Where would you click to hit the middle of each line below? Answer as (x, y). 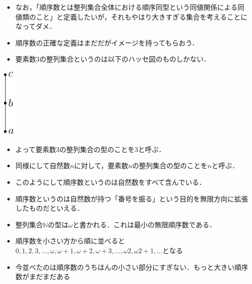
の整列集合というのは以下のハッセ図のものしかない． (125, 59)
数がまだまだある (43, 276)
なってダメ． (36, 26)
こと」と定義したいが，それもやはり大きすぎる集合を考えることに (142, 16)
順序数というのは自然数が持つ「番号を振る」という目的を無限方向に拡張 (132, 198)
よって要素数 (36, 149)
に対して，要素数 (101, 165)
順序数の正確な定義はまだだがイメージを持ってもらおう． (107, 42)
